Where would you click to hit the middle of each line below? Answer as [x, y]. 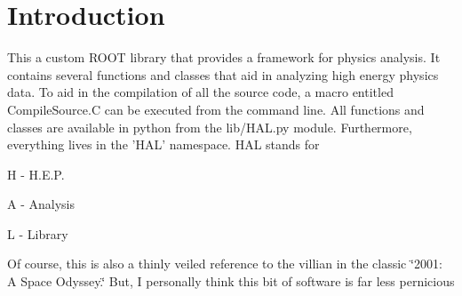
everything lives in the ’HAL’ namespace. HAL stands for [163, 144]
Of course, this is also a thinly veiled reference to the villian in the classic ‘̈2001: [225, 264]
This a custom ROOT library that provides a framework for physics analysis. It [224, 57]
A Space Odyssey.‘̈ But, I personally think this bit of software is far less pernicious [231, 281]
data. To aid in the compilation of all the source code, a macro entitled [200, 92]
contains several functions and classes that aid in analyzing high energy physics [223, 74]
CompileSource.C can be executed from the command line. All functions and [216, 109]
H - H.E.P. [36, 174]
